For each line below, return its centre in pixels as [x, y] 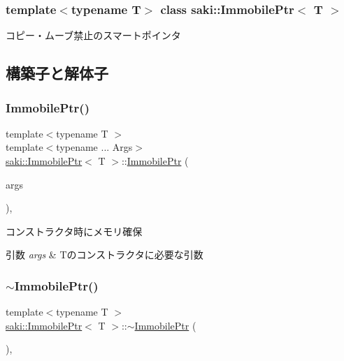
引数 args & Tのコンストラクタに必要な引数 [105, 255]
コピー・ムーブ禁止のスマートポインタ [93, 35]
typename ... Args [94, 147]
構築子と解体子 [57, 73]
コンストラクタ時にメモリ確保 [74, 231]
